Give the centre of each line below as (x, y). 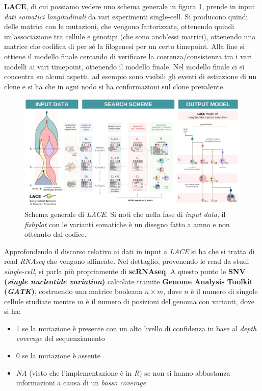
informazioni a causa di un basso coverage (81, 383)
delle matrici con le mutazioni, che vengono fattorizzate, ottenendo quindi (119, 26)
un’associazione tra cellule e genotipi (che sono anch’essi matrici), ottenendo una (130, 36)
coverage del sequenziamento (60, 338)
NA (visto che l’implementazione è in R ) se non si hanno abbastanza (123, 372)
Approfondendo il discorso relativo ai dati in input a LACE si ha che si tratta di (129, 251)
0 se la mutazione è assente (58, 356)
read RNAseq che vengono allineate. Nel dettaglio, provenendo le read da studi (127, 261)
